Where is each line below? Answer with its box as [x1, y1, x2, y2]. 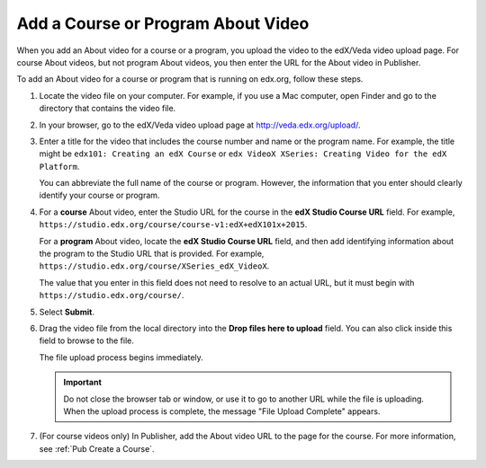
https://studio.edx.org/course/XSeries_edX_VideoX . [39, 260, 270, 271]
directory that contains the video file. [39, 103, 176, 114]
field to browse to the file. [39, 335, 134, 346]
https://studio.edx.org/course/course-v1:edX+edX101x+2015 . [39, 219, 308, 230]
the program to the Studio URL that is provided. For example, [39, 248, 265, 260]
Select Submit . [39, 306, 94, 317]
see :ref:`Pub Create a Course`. [39, 443, 155, 454]
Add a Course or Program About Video [16, 13, 310, 33]
